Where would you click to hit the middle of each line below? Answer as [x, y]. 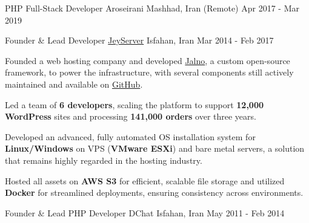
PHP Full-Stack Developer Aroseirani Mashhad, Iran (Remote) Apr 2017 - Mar [152, 8]
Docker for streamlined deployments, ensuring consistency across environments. [154, 192]
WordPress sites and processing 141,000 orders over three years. [131, 116]
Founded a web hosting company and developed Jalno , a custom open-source [148, 60]
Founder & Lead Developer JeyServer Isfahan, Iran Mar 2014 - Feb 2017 [139, 40]
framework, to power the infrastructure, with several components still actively [149, 72]
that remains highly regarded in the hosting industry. [104, 160]
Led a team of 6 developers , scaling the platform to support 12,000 [134, 104]
